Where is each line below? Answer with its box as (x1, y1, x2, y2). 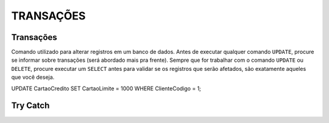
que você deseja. (11, 73, 55, 81)
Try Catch (11, 101, 50, 111)
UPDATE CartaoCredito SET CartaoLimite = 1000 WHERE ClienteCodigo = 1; (11, 85, 201, 92)
